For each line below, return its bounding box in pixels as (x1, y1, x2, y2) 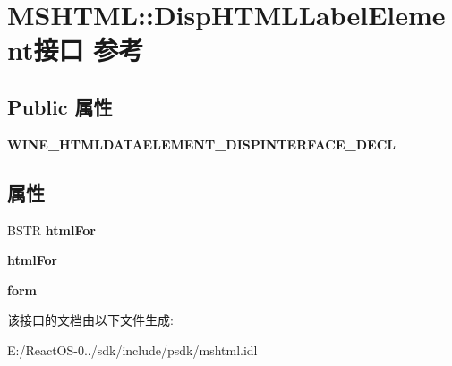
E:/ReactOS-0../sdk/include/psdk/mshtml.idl (7, 340, 258, 359)
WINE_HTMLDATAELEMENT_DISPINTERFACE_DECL (7, 134, 396, 153)
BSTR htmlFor (7, 220, 96, 239)
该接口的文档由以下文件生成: (7, 311, 174, 329)
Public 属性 (7, 92, 113, 120)
